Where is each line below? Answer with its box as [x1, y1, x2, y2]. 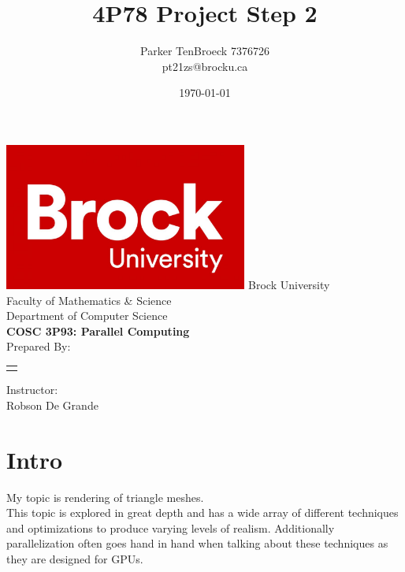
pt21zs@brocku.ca [162, 58, 248, 74]
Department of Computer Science [6, 307, 168, 324]
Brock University [248, 276, 330, 292]
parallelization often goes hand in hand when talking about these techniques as [6, 535, 388, 552]
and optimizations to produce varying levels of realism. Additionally [6, 519, 335, 536]
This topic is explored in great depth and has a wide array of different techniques [6, 504, 399, 521]
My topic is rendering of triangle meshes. [6, 488, 204, 505]
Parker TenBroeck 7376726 [140, 43, 269, 59]
